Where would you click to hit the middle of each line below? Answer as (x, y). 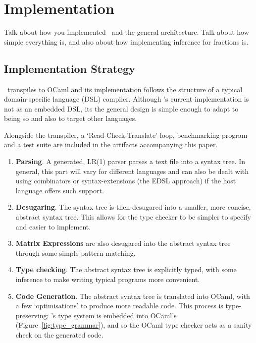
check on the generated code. (59, 334)
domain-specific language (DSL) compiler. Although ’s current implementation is (127, 99)
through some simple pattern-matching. (76, 253)
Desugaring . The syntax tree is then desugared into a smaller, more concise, (133, 207)
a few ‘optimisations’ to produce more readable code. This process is (119, 306)
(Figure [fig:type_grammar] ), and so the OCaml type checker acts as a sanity (134, 325)
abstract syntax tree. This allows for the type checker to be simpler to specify (133, 217)
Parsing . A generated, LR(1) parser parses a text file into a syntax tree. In (130, 161)
